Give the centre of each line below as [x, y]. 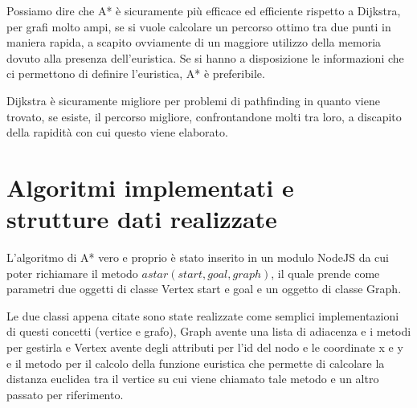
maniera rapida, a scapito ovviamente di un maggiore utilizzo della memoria [194, 42]
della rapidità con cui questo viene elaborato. [117, 132]
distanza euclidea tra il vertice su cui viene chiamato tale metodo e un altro [193, 379]
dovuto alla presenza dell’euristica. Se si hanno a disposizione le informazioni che [205, 57]
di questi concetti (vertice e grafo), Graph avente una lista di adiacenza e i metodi [209, 331]
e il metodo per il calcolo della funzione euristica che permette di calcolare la [196, 363]
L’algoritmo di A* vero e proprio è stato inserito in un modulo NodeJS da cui [198, 257]
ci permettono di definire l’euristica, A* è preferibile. [136, 73]
